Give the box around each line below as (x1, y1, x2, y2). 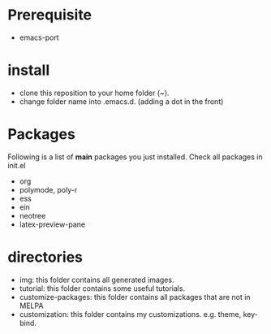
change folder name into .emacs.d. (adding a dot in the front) (19, 96, 224, 106)
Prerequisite (7, 6, 92, 24)
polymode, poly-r (19, 184, 78, 194)
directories (7, 248, 83, 266)
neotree (19, 210, 46, 220)
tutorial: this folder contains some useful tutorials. (19, 283, 186, 293)
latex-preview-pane (19, 219, 86, 229)
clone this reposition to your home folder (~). (19, 88, 170, 98)
